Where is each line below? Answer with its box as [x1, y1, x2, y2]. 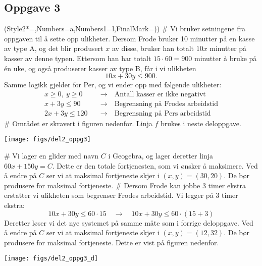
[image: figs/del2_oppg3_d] [4, 255, 98, 262]
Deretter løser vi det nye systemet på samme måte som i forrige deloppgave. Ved [4, 217, 253, 228]
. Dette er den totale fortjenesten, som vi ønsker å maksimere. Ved [52, 160, 258, 171]
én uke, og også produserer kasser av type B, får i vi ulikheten [4, 63, 196, 73]
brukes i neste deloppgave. [160, 118, 241, 128]
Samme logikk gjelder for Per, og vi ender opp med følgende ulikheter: [4, 79, 222, 90]
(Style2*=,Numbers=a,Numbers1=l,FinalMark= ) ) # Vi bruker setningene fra [4, 23, 245, 34]
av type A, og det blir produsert [4, 43, 103, 54]
